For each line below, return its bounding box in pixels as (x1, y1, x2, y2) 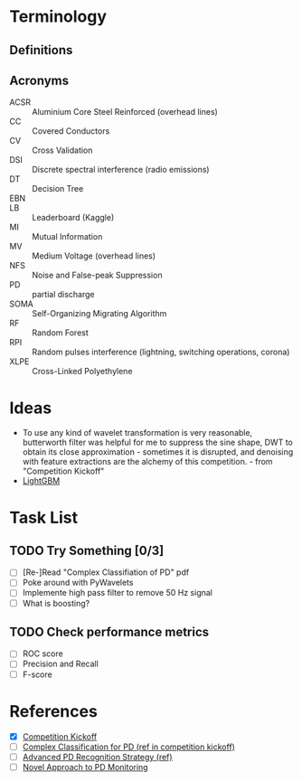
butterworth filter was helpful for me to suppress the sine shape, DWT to (22, 437, 294, 448)
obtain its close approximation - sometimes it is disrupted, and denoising (22, 447, 294, 457)
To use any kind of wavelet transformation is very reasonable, (22, 428, 253, 438)
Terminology (9, 6, 107, 27)
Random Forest (32, 327, 89, 338)
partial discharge (32, 289, 95, 300)
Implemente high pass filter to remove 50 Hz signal (22, 588, 213, 598)
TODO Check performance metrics (9, 624, 210, 639)
